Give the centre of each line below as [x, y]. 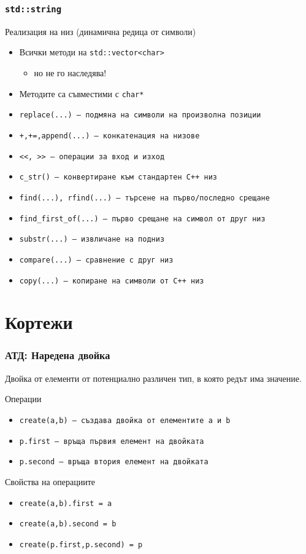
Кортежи [39, 322]
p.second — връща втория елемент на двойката [114, 462]
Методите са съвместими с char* [82, 93]
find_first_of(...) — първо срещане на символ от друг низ [142, 219]
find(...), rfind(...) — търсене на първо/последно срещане [144, 198]
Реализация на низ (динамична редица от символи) [101, 31]
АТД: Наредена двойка [58, 355]
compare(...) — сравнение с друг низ [96, 260]
